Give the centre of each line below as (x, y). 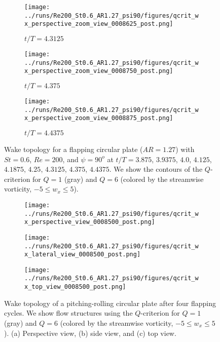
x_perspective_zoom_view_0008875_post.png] (99, 118)
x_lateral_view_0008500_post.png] (83, 255)
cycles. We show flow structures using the (68, 313)
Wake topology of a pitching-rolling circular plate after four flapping (110, 303)
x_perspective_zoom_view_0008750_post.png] (99, 71)
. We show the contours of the (156, 169)
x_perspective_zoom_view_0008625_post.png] (99, 24)
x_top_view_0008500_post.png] (75, 287)
